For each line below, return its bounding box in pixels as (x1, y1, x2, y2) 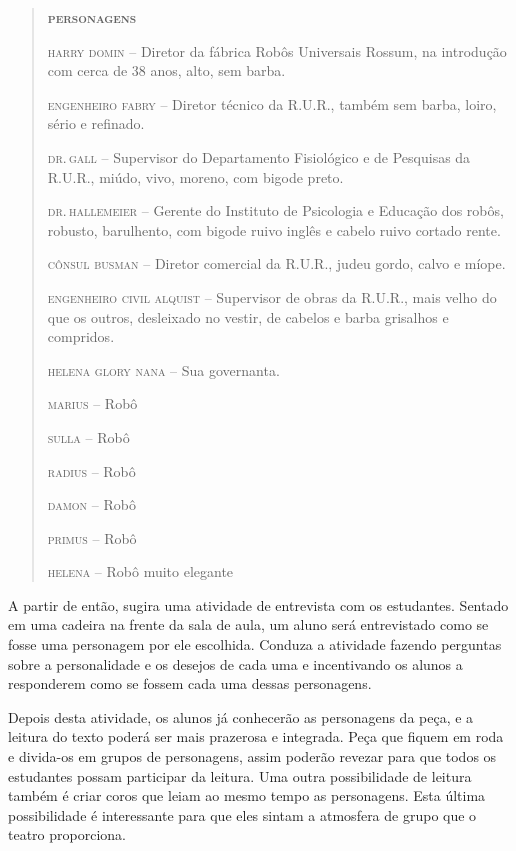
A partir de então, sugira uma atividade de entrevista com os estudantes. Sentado (8, 594, 509, 615)
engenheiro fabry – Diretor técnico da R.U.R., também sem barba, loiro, (47, 93, 497, 114)
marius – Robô (47, 393, 138, 414)
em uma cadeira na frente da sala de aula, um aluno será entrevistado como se (8, 614, 489, 635)
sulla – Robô (47, 426, 130, 447)
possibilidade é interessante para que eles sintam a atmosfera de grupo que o (8, 804, 477, 825)
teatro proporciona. (8, 824, 126, 845)
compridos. (47, 326, 115, 347)
